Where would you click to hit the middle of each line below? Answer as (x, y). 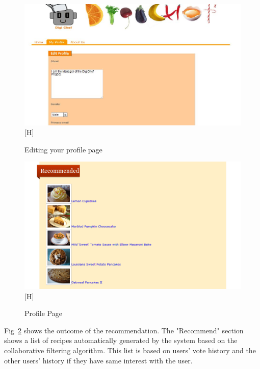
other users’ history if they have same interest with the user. (98, 360)
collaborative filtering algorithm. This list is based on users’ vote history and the (130, 350)
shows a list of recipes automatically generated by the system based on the (121, 340)
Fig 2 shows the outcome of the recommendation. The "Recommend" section (124, 330)
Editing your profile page (63, 149)
